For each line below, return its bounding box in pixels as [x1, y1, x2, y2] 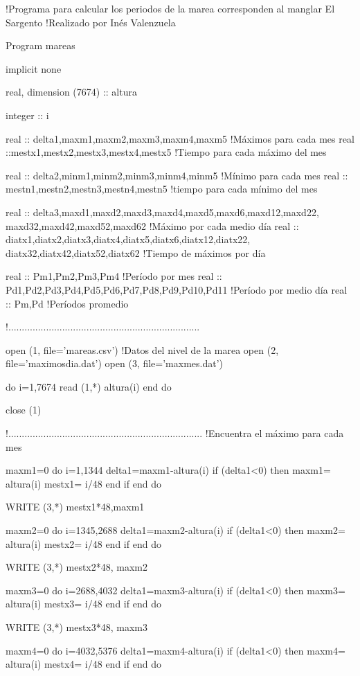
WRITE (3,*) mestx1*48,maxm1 [6, 499, 145, 514]
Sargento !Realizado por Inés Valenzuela [6, 15, 176, 29]
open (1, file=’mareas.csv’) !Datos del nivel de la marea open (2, [6, 342, 279, 357]
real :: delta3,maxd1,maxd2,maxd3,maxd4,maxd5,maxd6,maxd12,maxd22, [6, 204, 319, 219]
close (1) [6, 402, 42, 417]
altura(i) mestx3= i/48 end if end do [6, 596, 161, 611]
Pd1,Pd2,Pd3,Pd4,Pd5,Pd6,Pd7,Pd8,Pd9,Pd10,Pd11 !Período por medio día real [6, 282, 348, 296]
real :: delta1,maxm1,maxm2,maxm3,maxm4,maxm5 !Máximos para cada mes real [6, 131, 354, 145]
